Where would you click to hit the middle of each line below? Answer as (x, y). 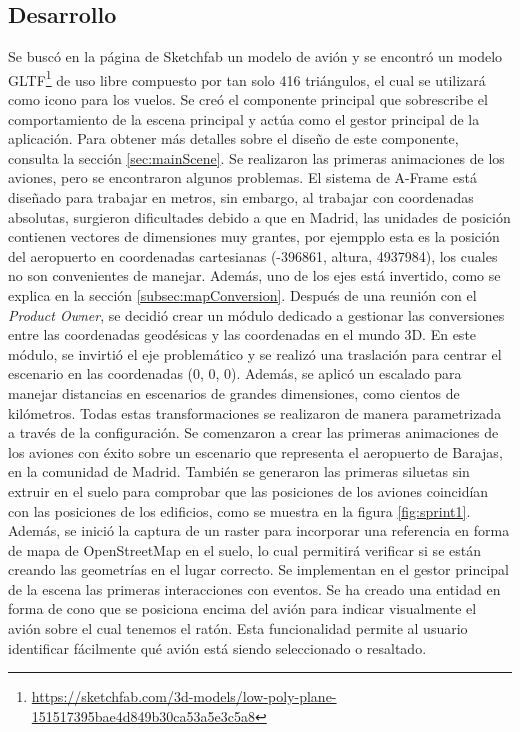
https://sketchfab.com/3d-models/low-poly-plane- (184, 696)
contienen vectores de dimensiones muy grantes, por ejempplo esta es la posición (254, 236)
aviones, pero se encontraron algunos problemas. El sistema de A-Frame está (242, 177)
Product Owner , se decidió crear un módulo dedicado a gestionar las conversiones (256, 314)
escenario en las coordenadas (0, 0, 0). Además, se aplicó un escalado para (235, 373)
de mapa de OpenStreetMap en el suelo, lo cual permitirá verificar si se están (244, 549)
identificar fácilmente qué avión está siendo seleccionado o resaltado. (217, 647)
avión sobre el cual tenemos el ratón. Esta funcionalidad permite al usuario (238, 628)
